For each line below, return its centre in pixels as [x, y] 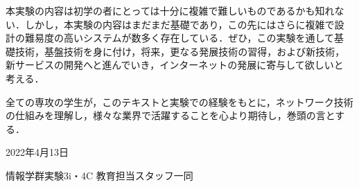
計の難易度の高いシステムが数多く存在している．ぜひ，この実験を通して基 [175, 38]
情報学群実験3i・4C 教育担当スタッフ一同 [99, 175]
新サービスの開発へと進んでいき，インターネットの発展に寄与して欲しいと [175, 65]
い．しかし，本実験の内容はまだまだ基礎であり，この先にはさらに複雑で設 [175, 24]
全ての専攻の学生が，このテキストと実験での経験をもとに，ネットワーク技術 [179, 101]
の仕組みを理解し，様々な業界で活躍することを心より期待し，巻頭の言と [170, 115]
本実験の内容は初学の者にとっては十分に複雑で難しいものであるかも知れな [175, 10]
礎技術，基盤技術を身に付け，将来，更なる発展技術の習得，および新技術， [175, 51]
